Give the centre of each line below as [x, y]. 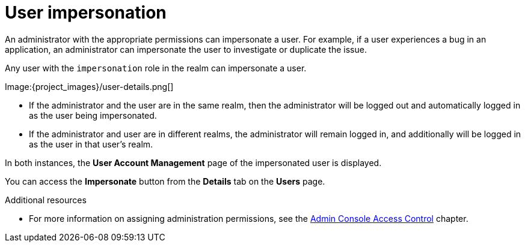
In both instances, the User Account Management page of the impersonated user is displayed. [193, 162]
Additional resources [46, 200]
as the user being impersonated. [93, 115]
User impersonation [86, 13]
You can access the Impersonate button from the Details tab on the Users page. [165, 181]
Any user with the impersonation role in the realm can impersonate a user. [156, 68]
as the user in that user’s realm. [91, 144]
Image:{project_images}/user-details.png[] [89, 86]
